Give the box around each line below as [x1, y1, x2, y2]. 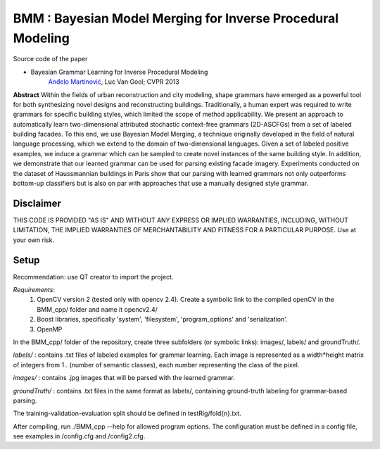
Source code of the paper [13, 55, 88, 63]
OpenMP [37, 324, 63, 334]
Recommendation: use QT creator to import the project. [13, 272, 174, 281]
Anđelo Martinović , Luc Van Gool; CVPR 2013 [48, 77, 179, 86]
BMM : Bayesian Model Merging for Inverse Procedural [13, 11, 339, 26]
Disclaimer [13, 197, 61, 209]
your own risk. [13, 236, 55, 244]
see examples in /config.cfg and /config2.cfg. [13, 432, 146, 441]
